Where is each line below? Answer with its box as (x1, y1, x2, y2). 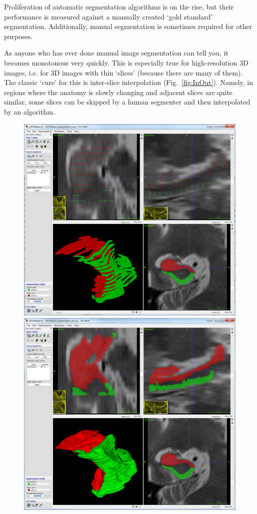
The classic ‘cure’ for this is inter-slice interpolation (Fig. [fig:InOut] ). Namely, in (4, 77, 253, 87)
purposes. (4, 30, 33, 41)
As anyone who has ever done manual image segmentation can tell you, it (4, 47, 229, 58)
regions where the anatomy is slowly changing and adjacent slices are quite (4, 86, 233, 97)
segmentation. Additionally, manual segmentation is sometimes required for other (4, 21, 253, 31)
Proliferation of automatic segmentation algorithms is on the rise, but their (4, 1, 234, 11)
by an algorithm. (4, 106, 55, 116)
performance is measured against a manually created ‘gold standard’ (4, 11, 213, 21)
